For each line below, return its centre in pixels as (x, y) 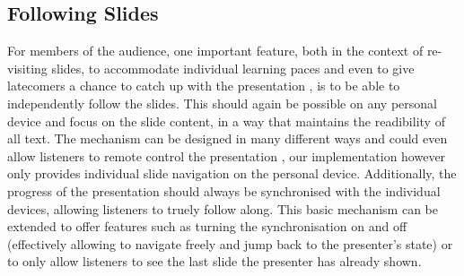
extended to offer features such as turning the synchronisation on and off (207, 226)
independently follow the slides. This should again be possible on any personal (222, 103)
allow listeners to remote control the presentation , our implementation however (227, 155)
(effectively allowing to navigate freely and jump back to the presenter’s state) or (230, 243)
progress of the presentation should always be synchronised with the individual (224, 190)
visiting (27, 68)
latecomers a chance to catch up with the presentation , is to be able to (204, 86)
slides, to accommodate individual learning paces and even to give (233, 68)
